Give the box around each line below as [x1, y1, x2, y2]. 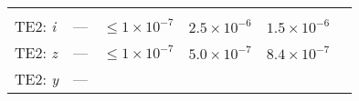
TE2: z [15, 42, 58, 63]
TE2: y [15, 68, 59, 89]
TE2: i [15, 15, 57, 36]
